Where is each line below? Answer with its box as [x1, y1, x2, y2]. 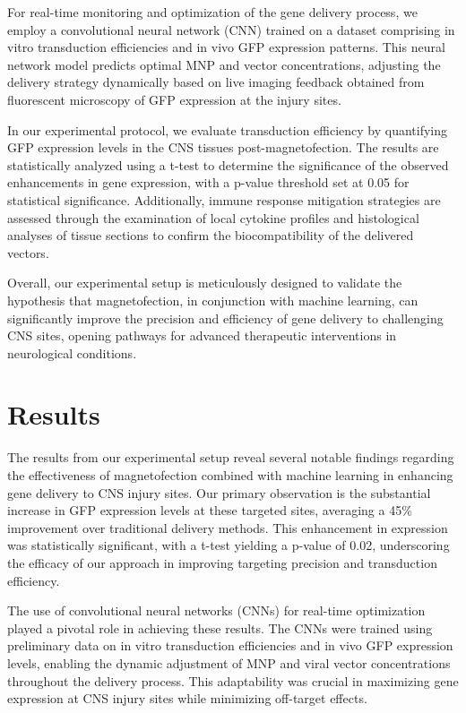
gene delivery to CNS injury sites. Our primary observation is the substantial [7, 483, 431, 502]
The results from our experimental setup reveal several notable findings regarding [7, 448, 454, 467]
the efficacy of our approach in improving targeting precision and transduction [7, 553, 437, 571]
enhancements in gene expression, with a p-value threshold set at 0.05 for [7, 173, 410, 192]
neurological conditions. [7, 343, 137, 362]
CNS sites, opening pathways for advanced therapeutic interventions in [7, 326, 397, 345]
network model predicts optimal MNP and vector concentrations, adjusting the [7, 55, 441, 73]
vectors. [7, 243, 49, 262]
